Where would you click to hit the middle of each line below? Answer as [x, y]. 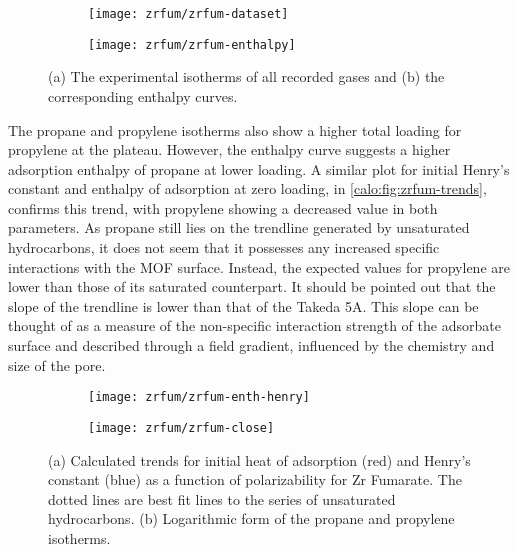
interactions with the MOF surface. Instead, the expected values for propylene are [259, 266]
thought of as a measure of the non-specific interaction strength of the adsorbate [254, 325]
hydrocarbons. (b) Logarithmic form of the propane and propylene [251, 518]
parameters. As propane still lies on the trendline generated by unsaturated [239, 227]
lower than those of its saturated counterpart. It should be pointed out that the [252, 286]
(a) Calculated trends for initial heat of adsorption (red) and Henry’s [259, 459]
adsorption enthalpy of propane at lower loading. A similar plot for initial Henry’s [259, 168]
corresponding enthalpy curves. [143, 95]
